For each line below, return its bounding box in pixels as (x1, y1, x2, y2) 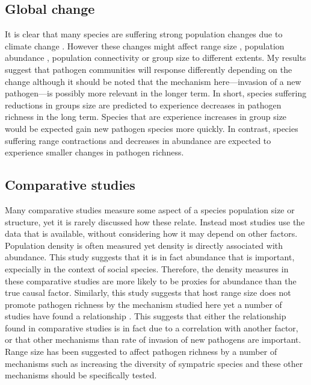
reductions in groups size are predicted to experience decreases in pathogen (5, 98, 282, 111)
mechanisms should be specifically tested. (5, 369, 157, 381)
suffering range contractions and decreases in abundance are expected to (5, 134, 271, 146)
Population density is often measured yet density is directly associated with (5, 239, 283, 251)
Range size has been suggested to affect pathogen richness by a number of (5, 345, 277, 358)
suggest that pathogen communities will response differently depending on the (5, 63, 292, 75)
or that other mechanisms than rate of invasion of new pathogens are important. (5, 333, 301, 346)
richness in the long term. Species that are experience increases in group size (5, 110, 287, 123)
